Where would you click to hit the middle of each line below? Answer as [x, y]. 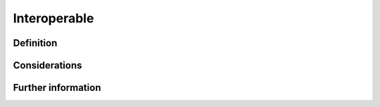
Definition [35, 43]
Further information [57, 88]
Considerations [47, 65]
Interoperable [53, 18]
